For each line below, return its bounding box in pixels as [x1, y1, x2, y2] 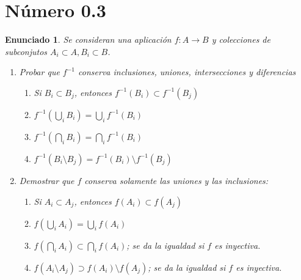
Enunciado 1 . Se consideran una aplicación [5, 33, 172, 46]
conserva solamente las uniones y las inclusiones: [84, 174, 269, 186]
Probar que [19, 65, 60, 78]
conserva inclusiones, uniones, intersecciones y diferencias [78, 65, 296, 78]
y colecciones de [211, 33, 270, 46]
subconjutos [5, 45, 48, 57]
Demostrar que [19, 174, 74, 186]
